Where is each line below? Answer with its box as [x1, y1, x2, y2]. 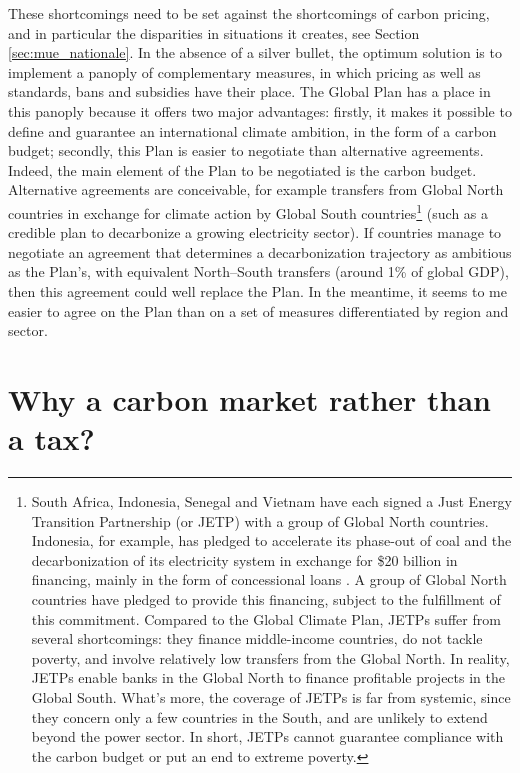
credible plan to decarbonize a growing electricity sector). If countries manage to [8, 222, 502, 243]
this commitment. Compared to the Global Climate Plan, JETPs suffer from [31, 608, 501, 629]
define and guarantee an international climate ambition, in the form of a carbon [8, 120, 497, 141]
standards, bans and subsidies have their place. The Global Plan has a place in [8, 81, 491, 102]
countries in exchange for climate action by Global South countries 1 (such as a [8, 199, 489, 223]
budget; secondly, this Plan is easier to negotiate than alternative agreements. [8, 140, 484, 161]
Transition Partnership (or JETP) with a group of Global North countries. [31, 510, 489, 531]
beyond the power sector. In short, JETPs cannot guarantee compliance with [31, 726, 504, 747]
